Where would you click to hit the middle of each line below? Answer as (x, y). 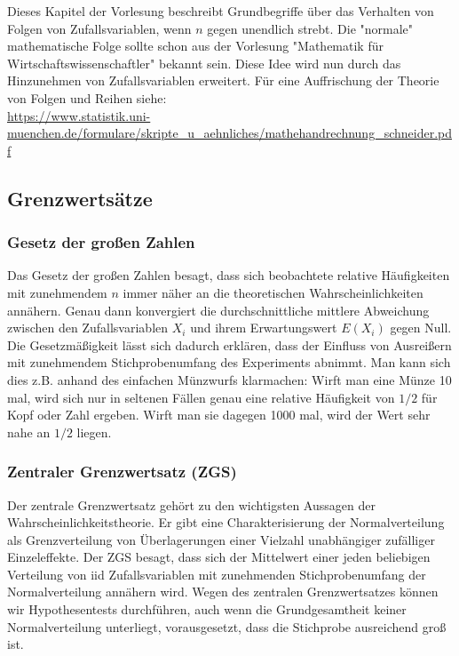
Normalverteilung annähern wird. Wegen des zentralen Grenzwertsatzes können (223, 592)
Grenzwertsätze (80, 198)
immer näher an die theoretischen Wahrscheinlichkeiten (273, 292)
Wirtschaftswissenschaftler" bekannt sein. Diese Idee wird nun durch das (204, 63)
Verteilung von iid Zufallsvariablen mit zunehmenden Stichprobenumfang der (217, 574)
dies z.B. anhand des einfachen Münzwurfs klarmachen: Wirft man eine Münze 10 (229, 379)
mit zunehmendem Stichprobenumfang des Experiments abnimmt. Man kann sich (229, 362)
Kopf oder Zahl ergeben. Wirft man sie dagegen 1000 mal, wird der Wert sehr (219, 415)
